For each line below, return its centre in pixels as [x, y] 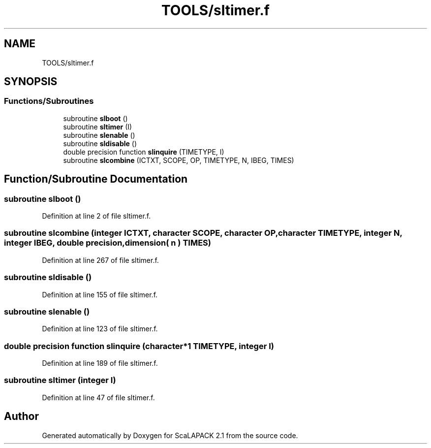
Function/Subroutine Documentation [96, 179]
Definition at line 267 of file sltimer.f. [100, 260]
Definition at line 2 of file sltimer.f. [96, 216]
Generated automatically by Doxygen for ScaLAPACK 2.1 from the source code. [170, 435]
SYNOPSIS [31, 82]
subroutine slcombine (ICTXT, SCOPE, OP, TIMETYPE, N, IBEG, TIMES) [179, 160]
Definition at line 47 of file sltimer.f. [98, 397]
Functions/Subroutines [49, 101]
